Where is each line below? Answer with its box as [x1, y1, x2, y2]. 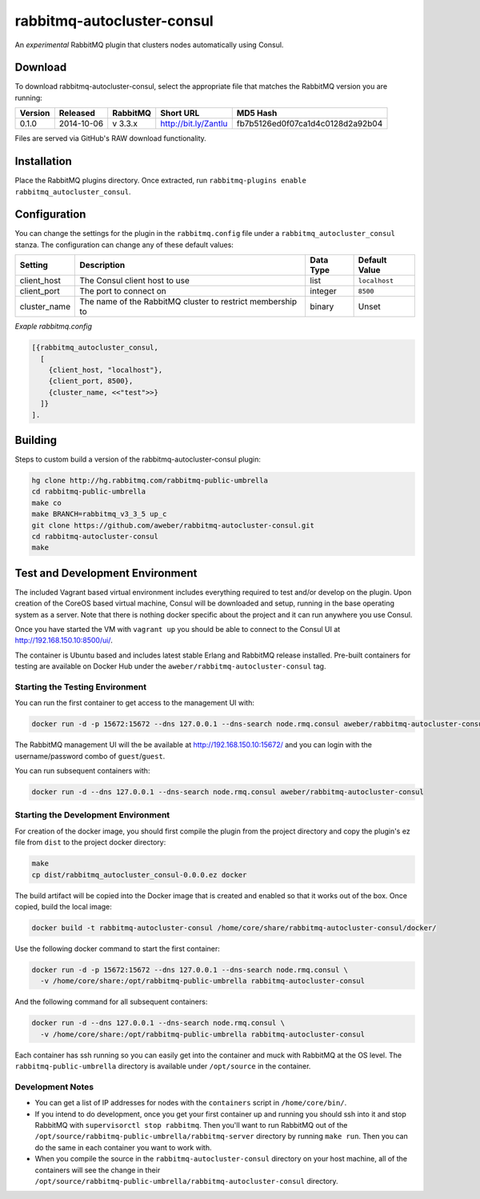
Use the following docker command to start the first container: [14, 944, 220, 953]
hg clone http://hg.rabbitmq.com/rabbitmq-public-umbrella [31, 476, 268, 486]
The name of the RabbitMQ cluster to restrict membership [79, 296, 298, 307]
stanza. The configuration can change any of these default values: [14, 240, 234, 250]
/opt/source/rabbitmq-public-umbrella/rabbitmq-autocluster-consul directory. [34, 1176, 339, 1185]
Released [58, 108, 96, 119]
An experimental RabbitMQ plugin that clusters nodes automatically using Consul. [14, 40, 284, 50]
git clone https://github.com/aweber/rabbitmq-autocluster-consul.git [31, 521, 315, 530]
